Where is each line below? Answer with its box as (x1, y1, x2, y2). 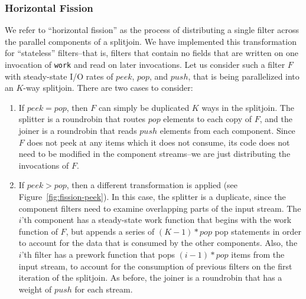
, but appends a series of (66, 225, 155, 237)
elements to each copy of (163, 113, 252, 125)
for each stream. (74, 282, 133, 295)
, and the (259, 113, 293, 125)
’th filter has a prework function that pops (21, 248, 175, 260)
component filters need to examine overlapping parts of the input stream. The (18, 202, 301, 214)
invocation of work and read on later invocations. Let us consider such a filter (5, 58, 285, 70)
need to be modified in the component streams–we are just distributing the (18, 147, 291, 160)
